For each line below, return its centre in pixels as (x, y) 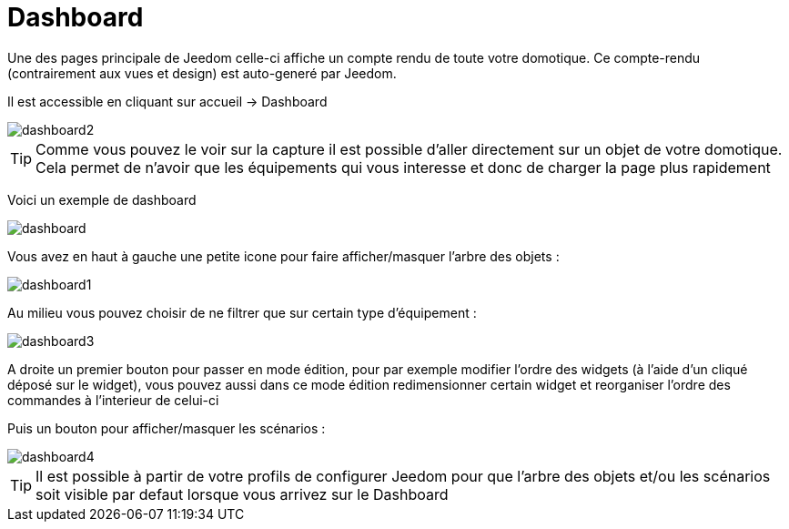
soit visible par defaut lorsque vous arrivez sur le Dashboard (242, 494)
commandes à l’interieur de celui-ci (113, 400)
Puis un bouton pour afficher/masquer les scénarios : (167, 428)
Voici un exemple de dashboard (102, 199)
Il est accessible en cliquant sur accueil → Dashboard (167, 101)
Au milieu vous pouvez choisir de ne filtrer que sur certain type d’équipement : (242, 312)
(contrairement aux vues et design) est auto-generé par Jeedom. (202, 73)
